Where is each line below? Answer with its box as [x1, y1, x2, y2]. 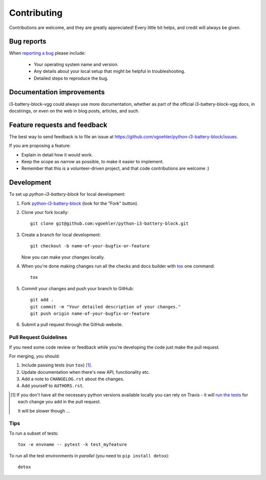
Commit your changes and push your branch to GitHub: [21, 285, 134, 291]
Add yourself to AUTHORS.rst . [21, 383, 84, 389]
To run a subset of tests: [9, 430, 59, 436]
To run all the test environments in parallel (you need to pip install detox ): [9, 452, 169, 458]
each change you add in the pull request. [18, 399, 101, 405]
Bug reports [9, 37, 47, 46]
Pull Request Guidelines [9, 334, 67, 341]
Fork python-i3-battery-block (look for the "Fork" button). [21, 200, 139, 206]
